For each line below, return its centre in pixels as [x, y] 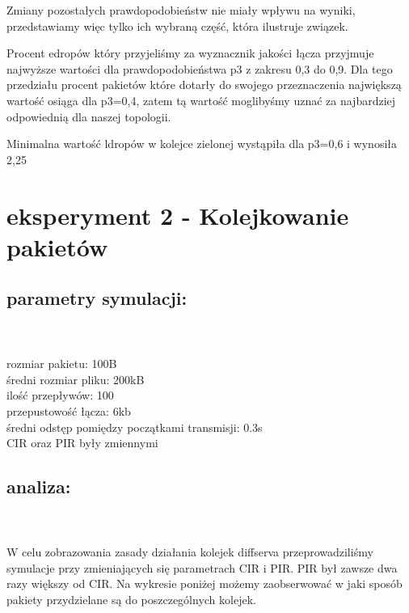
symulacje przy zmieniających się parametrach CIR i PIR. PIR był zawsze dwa [202, 567]
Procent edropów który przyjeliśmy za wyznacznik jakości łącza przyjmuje [190, 53]
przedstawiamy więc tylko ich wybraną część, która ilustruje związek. [177, 25]
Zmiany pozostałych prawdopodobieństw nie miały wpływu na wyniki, [181, 10]
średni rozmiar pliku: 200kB [76, 379]
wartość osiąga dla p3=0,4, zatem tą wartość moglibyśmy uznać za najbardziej [201, 100]
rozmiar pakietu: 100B [62, 364]
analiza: [39, 486]
